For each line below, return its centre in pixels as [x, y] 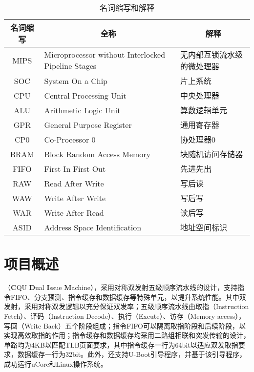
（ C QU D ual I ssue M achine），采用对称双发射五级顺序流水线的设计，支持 [121, 287]
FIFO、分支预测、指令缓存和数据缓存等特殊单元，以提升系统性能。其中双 [128, 297]
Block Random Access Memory [97, 154]
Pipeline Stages [70, 66]
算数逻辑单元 [204, 110]
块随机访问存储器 [212, 154]
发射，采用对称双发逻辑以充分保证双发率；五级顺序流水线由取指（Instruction [127, 306]
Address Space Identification [93, 227]
